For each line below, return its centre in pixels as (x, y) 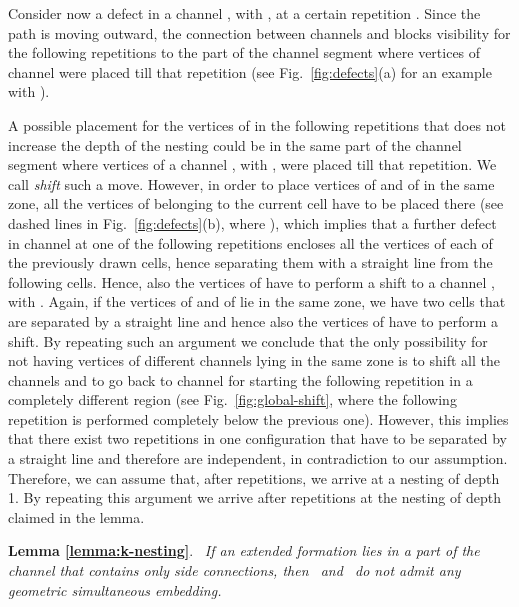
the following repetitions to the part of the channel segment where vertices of (244, 52)
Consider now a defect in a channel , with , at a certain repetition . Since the (244, 13)
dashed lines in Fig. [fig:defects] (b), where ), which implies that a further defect (252, 222)
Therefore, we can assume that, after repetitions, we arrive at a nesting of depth (254, 477)
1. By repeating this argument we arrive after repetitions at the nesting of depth (254, 497)
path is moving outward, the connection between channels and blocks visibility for (259, 32)
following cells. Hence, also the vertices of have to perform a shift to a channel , (251, 281)
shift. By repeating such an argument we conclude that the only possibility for (248, 340)
